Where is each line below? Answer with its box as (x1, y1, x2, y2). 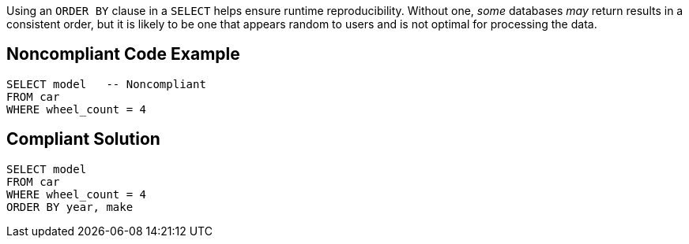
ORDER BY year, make (6, 200, 134, 213)
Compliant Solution (6, 129, 160, 150)
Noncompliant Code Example (6, 44, 240, 65)
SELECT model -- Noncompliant (6, 77, 206, 91)
